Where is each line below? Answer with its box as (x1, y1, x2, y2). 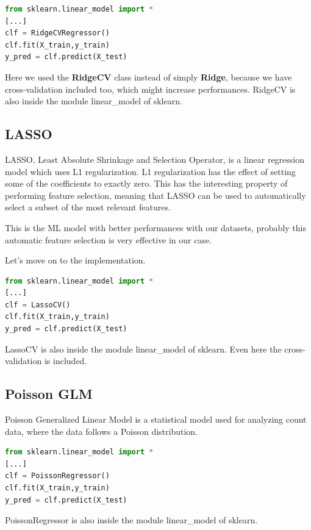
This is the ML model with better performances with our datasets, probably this (5, 221, 306, 234)
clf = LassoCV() (5, 300, 71, 309)
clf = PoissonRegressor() (5, 471, 110, 481)
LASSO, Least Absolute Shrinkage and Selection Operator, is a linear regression (5, 152, 305, 165)
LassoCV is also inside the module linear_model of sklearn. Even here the (5, 342, 282, 355)
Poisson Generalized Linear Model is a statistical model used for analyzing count (5, 413, 307, 426)
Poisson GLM (5, 384, 93, 403)
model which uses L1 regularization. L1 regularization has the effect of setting (5, 165, 296, 177)
